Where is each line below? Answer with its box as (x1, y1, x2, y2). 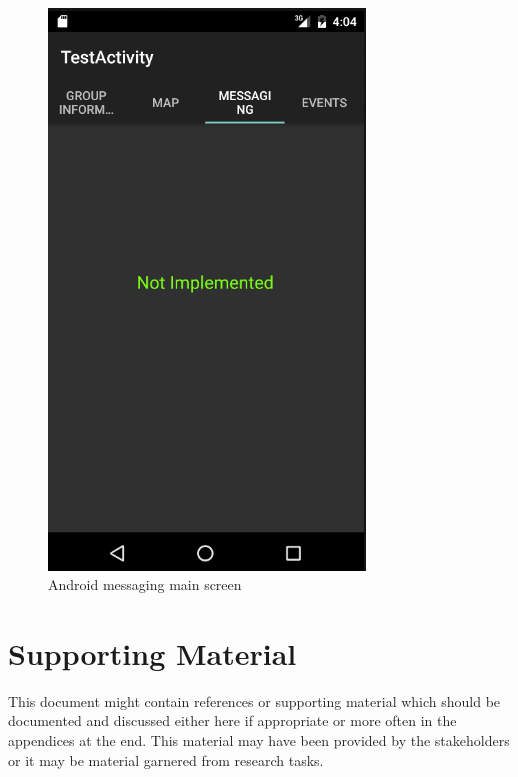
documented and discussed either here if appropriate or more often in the (8, 710, 457, 731)
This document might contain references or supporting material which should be (8, 690, 501, 711)
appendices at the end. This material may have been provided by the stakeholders (8, 730, 510, 750)
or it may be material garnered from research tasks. (8, 749, 324, 770)
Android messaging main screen (48, 574, 242, 595)
